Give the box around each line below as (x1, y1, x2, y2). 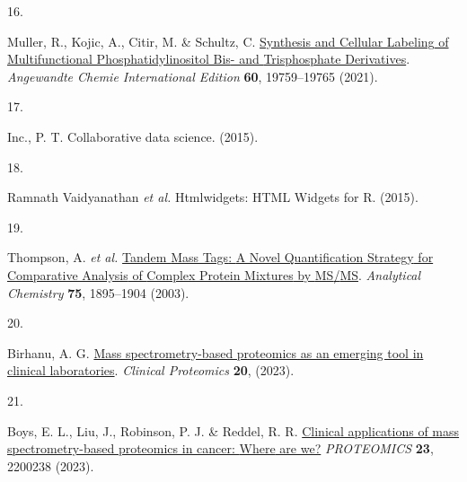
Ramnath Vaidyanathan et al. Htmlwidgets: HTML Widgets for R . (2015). (7, 188, 419, 206)
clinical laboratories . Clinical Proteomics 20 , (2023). (7, 361, 295, 380)
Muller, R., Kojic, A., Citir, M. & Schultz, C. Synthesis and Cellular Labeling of (7, 31, 449, 50)
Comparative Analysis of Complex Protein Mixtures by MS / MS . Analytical (7, 265, 421, 284)
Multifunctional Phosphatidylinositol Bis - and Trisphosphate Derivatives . (7, 49, 410, 68)
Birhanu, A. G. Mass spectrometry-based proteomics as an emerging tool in (7, 343, 424, 362)
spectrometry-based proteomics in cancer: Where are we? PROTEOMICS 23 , (7, 439, 434, 458)
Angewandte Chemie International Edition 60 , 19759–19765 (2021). (7, 66, 378, 85)
